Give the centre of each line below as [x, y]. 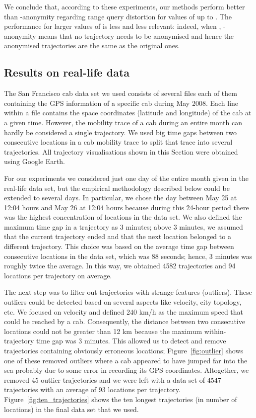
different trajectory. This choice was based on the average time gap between [119, 246]
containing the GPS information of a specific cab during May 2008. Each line [121, 103]
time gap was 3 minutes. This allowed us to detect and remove [131, 341]
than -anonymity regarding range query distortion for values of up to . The [118, 16]
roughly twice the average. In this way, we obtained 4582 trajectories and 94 [120, 266]
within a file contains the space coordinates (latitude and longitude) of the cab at [128, 113]
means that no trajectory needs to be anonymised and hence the [136, 36]
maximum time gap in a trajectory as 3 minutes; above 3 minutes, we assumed [124, 226]
